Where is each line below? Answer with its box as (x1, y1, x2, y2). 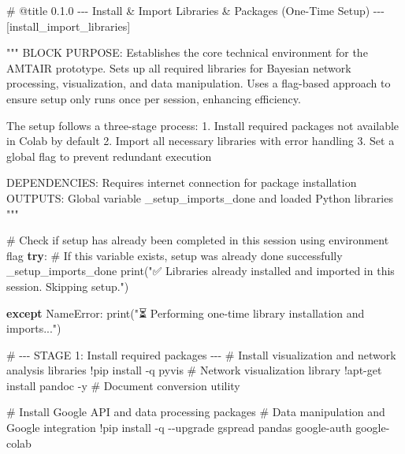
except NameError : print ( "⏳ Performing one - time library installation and (6, 304, 365, 321)
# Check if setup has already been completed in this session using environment (6, 232, 389, 248)
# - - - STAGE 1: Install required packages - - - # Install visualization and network (6, 346, 396, 363)
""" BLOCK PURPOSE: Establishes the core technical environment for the (6, 44, 368, 61)
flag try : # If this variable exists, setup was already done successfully (6, 247, 343, 263)
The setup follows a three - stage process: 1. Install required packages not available (6, 117, 399, 133)
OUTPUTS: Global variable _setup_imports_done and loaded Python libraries (6, 189, 393, 206)
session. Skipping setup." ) (6, 277, 129, 294)
